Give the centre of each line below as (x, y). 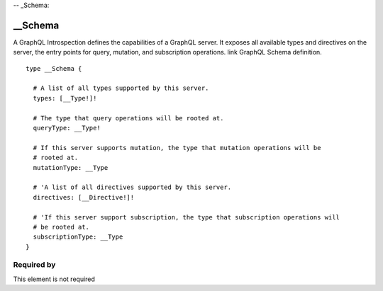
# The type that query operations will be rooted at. (128, 118)
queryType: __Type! (67, 128)
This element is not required (54, 279)
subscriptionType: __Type (78, 237)
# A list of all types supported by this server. (121, 88)
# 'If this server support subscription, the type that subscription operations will (187, 217)
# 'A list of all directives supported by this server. (132, 187)
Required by (34, 265)
